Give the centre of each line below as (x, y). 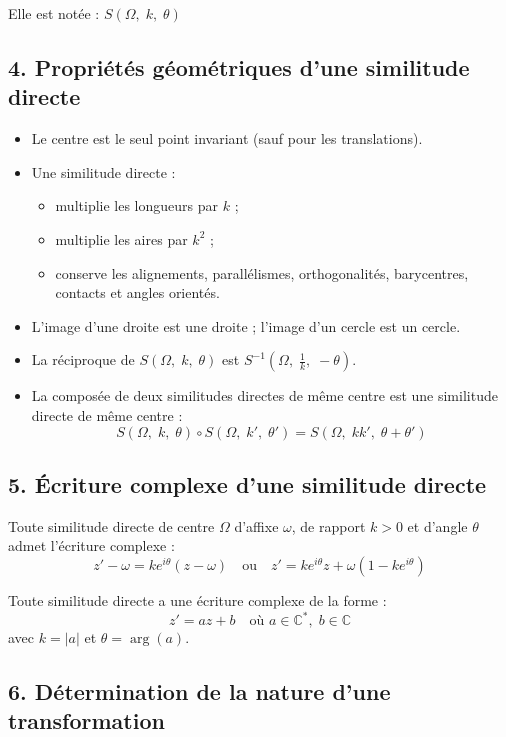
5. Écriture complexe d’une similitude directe (247, 483)
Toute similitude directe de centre (111, 525)
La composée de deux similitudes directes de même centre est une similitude (264, 395)
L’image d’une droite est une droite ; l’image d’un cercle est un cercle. (246, 325)
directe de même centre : (107, 414)
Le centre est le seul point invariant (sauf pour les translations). (227, 138)
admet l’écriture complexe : (91, 545)
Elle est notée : (54, 13)
